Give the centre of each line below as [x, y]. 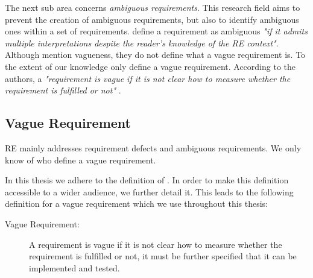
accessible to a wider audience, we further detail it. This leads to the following [149, 191]
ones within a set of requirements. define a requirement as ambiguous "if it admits [156, 31]
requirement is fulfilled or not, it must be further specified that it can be [163, 256]
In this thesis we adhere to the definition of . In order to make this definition [147, 180]
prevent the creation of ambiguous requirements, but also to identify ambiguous [152, 19]
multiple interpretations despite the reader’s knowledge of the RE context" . [142, 43]
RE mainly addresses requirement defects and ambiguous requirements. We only [153, 147]
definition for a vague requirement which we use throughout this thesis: [137, 204]
